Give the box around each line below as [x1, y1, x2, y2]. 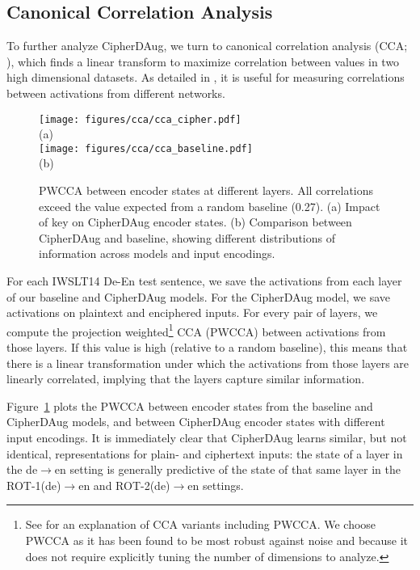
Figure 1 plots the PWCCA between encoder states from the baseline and [6, 397, 373, 414]
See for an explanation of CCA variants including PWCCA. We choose [25, 516, 376, 533]
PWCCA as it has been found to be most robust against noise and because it [25, 532, 409, 549]
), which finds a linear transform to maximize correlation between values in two [6, 53, 400, 70]
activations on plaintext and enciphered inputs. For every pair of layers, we [6, 304, 378, 321]
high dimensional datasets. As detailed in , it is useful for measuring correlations [6, 69, 405, 86]
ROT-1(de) [6, 476, 61, 493]
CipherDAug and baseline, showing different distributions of [39, 229, 335, 246]
